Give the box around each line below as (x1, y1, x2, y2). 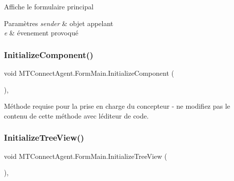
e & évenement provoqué (4, 28, 79, 38)
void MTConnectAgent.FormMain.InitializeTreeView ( (4, 151, 167, 161)
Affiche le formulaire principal (4, 1, 94, 11)
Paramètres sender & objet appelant (4, 18, 114, 28)
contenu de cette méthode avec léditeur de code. (4, 110, 149, 121)
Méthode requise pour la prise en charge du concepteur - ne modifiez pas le (4, 101, 231, 111)
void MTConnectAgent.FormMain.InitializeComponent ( (4, 68, 174, 78)
